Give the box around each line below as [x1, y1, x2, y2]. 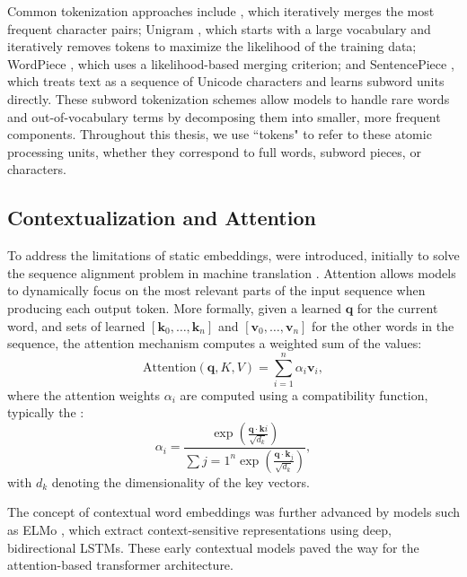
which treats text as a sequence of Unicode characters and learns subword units [7, 72, 445, 91]
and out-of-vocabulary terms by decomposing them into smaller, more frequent [7, 107, 441, 126]
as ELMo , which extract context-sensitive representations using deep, [7, 520, 392, 539]
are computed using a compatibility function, [180, 385, 428, 404]
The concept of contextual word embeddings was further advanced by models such [7, 503, 461, 521]
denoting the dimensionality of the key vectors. [51, 472, 310, 491]
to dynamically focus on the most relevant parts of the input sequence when [7, 281, 426, 300]
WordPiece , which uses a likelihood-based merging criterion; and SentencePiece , [7, 54, 454, 73]
